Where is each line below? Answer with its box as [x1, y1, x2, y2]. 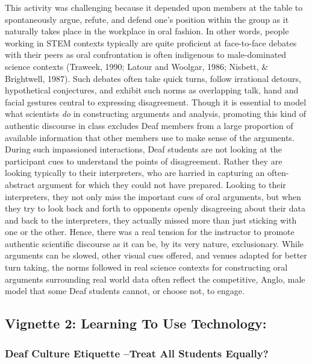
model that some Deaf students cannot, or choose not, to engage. [5, 284, 245, 297]
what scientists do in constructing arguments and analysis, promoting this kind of [5, 107, 307, 120]
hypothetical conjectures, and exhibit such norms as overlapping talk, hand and [5, 84, 299, 96]
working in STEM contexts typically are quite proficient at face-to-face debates [5, 36, 297, 49]
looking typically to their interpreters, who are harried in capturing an [5, 166, 265, 179]
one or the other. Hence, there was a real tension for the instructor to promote [5, 225, 295, 238]
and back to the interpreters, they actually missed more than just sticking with [5, 213, 297, 226]
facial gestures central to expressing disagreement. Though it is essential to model [5, 95, 307, 108]
